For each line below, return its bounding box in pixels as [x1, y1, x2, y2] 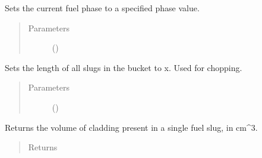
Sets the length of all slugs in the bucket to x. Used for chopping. [5, 61, 242, 73]
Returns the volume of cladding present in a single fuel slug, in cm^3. [5, 121, 258, 133]
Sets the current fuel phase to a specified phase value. [5, 2, 200, 14]
